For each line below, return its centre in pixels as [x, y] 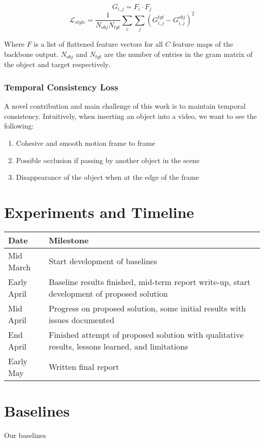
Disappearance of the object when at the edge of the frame [107, 177]
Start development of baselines [103, 261]
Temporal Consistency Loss [61, 87]
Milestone [69, 240]
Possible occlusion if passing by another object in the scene [108, 160]
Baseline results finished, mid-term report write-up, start [150, 281]
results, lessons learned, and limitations [118, 346]
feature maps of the [203, 44]
